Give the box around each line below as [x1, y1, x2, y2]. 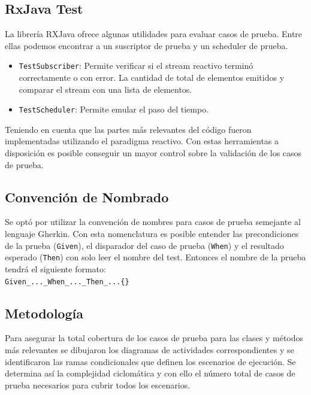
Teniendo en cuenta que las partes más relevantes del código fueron [5, 123, 252, 135]
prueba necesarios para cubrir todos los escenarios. [5, 378, 191, 391]
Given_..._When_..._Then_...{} [5, 277, 129, 286]
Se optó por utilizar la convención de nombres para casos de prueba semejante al [5, 215, 301, 228]
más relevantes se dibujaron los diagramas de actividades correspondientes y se [5, 344, 294, 356]
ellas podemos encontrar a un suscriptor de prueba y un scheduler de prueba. [5, 39, 288, 51]
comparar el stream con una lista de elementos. [19, 83, 192, 95]
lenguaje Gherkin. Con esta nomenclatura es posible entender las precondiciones [5, 227, 299, 240]
